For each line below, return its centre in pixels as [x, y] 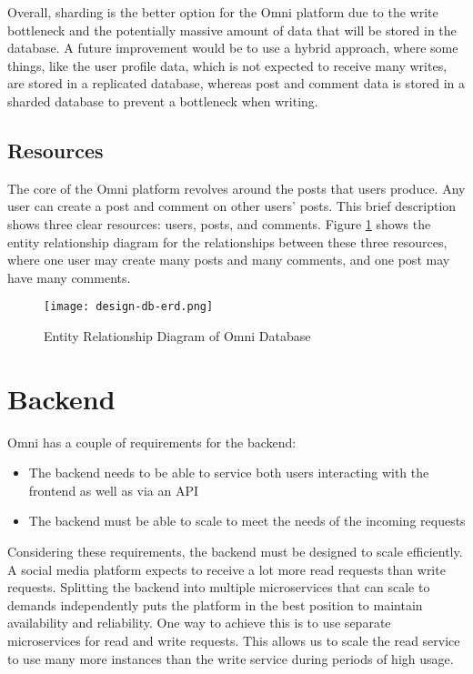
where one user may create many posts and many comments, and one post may [229, 260]
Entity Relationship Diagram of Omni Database [177, 335]
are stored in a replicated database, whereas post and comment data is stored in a [236, 83]
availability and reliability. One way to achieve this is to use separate [199, 623]
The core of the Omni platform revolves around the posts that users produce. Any [236, 188]
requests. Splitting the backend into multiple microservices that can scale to [219, 587]
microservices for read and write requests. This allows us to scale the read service [234, 641]
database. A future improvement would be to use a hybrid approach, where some [233, 48]
